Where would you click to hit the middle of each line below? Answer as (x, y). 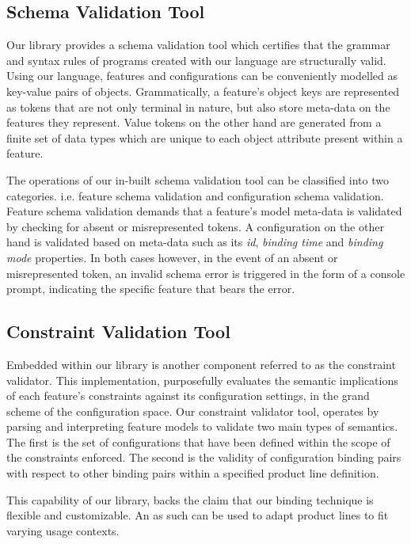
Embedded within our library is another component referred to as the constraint (201, 364)
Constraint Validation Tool (118, 331)
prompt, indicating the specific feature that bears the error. (151, 289)
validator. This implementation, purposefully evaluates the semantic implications (202, 380)
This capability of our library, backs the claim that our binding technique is (190, 499)
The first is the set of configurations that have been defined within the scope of (198, 441)
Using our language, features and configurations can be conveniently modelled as (202, 76)
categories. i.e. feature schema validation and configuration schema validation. (195, 195)
